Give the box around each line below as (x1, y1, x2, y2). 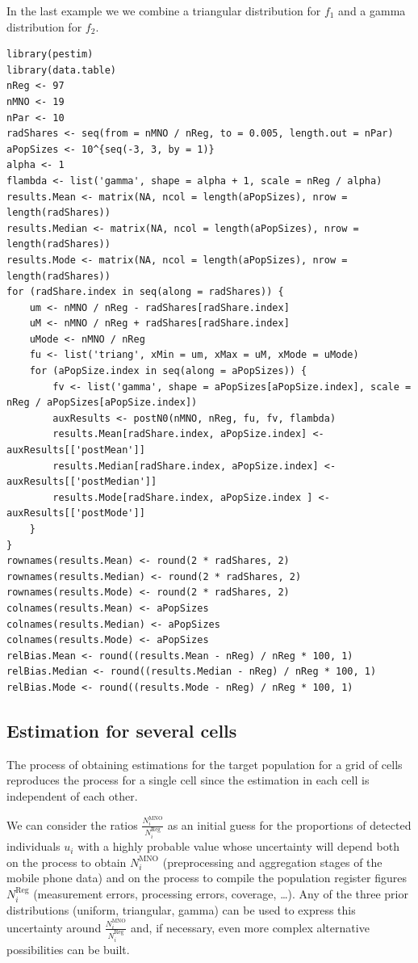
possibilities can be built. (6, 940, 130, 957)
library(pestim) (6, 48, 94, 61)
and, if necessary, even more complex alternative (131, 919, 370, 936)
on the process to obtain (6, 853, 127, 870)
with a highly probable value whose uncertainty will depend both (77, 838, 399, 855)
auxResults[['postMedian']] (6, 476, 157, 488)
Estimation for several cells (6, 717, 237, 742)
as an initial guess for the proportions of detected (167, 816, 412, 833)
